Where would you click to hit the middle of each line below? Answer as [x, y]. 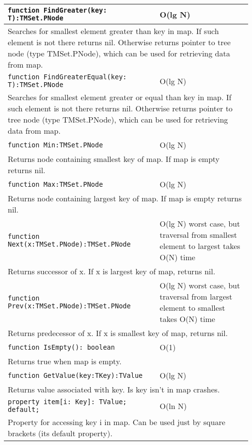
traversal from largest [196, 296]
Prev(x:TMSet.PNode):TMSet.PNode [69, 306]
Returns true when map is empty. [65, 361]
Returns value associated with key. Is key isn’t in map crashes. [114, 389]
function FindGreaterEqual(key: [67, 77]
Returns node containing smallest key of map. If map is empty [114, 159]
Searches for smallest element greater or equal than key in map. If [120, 97]
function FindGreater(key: [57, 10]
